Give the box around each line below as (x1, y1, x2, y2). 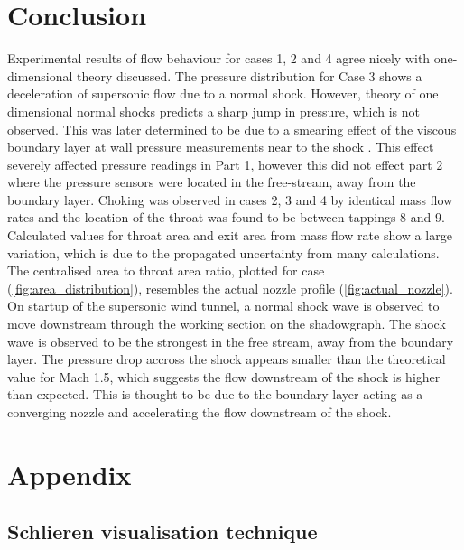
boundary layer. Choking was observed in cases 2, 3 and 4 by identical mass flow (7, 190, 453, 209)
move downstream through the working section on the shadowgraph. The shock (7, 314, 446, 333)
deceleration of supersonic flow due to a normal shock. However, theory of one (7, 84, 439, 103)
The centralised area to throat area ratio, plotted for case (7, 261, 325, 280)
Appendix (7, 455, 132, 492)
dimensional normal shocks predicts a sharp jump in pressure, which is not (7, 101, 420, 120)
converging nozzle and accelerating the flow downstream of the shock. (7, 403, 392, 421)
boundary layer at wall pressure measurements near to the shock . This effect (7, 137, 434, 156)
